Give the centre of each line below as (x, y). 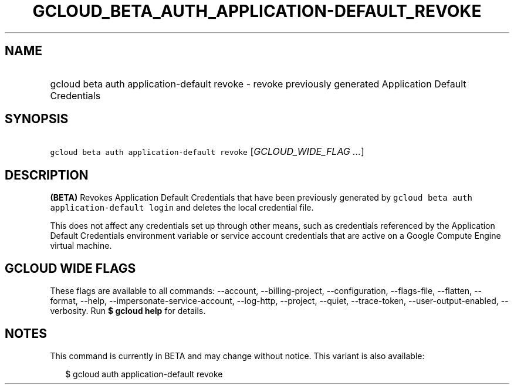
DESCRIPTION (47, 175)
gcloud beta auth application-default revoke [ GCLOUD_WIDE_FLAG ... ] (207, 152)
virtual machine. (81, 246)
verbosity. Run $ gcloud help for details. (128, 311)
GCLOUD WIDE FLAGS (70, 268)
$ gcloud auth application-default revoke (144, 374)
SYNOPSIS (37, 119)
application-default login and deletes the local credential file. (182, 208)
